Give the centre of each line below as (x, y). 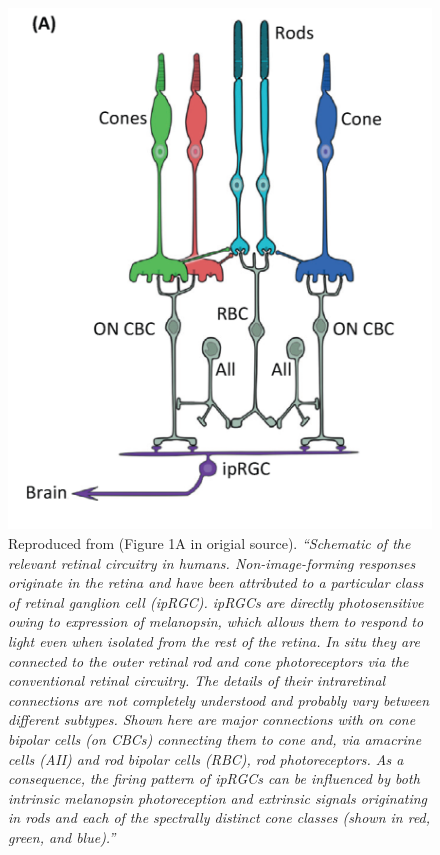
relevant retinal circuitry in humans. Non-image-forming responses (212, 562)
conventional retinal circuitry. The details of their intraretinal (197, 680)
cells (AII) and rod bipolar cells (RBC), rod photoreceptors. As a (206, 758)
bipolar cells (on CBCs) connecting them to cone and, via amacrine (215, 739)
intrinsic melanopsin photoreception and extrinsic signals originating (218, 797)
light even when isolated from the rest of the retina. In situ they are (214, 641)
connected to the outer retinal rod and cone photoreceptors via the (208, 660)
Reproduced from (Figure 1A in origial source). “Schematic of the (209, 543)
